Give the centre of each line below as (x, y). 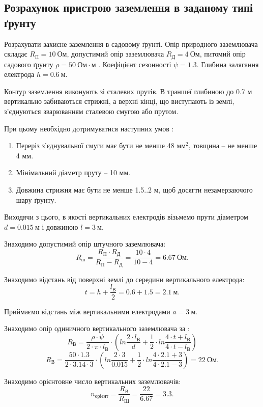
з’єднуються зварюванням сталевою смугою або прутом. (91, 111)
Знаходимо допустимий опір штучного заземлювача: (85, 244)
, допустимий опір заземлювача (115, 54)
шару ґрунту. (36, 199)
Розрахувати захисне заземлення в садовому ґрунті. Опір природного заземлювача (131, 44)
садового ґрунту (29, 64)
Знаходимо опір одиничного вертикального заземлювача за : (97, 328)
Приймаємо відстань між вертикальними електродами (87, 311)
